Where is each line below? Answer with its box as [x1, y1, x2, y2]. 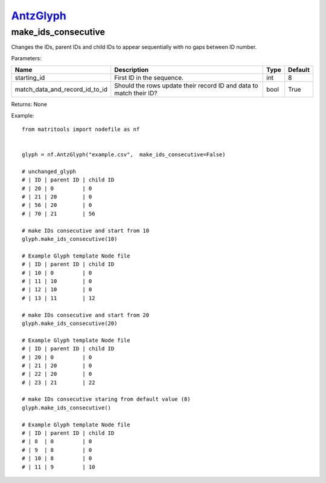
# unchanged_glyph [22, 168, 77, 175]
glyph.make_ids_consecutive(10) [22, 236, 118, 242]
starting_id [14, 74, 45, 82]
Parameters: [11, 54, 42, 62]
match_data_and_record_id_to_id [14, 85, 108, 93]
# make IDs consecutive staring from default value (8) [22, 396, 191, 403]
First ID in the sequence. [113, 74, 184, 82]
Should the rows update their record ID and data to [113, 81, 259, 90]
